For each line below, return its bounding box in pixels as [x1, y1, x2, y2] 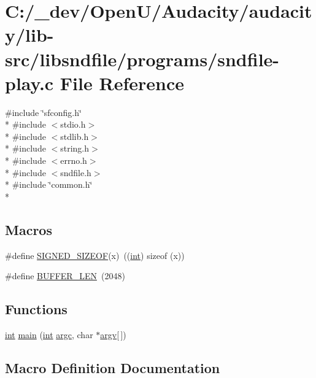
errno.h [60, 154, 87, 167]
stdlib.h [60, 129, 89, 142]
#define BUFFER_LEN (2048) [5, 269, 125, 282]
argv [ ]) [100, 328, 126, 341]
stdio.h [60, 118, 86, 131]
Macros [5, 220, 52, 239]
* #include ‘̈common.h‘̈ [5, 178, 93, 191]
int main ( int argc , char [5, 328, 93, 341]
